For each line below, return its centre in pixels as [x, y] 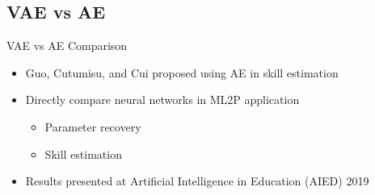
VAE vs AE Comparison [67, 46]
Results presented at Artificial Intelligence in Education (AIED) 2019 [197, 181]
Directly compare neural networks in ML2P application [162, 100]
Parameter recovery [93, 126]
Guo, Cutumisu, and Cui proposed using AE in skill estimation [182, 72]
